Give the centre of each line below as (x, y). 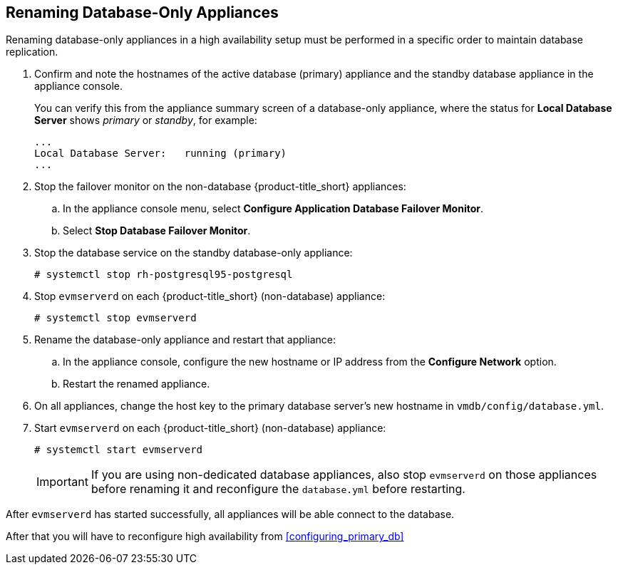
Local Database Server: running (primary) (161, 154)
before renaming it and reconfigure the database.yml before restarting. (278, 489)
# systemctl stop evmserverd (115, 318)
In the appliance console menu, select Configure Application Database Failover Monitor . (273, 209)
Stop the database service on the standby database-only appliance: (194, 253)
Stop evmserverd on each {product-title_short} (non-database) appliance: (210, 296)
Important (62, 482)
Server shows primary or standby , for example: (146, 120)
